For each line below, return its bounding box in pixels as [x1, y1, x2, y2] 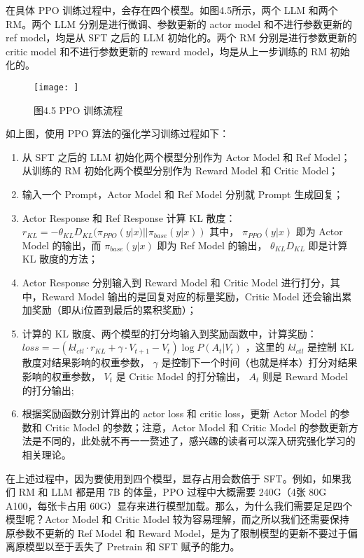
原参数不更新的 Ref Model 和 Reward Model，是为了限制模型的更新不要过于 [6, 525, 348, 540]
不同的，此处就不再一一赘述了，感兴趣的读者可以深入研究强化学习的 [41, 433, 356, 448]
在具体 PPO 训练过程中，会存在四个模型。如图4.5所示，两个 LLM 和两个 [6, 3, 338, 17]
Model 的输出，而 [22, 237, 101, 252]
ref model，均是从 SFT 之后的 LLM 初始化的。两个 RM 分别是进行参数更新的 [6, 30, 358, 45]
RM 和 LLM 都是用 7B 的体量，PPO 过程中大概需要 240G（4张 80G [18, 484, 327, 499]
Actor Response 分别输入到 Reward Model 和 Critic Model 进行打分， [22, 274, 330, 289]
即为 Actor [295, 224, 343, 239]
